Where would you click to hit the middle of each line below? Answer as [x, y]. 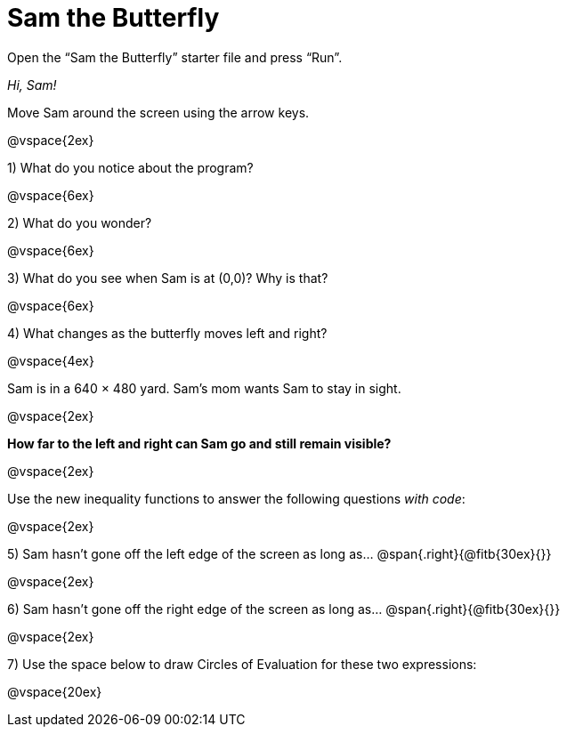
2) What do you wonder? [80, 222]
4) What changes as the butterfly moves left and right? [167, 333]
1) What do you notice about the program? [130, 167]
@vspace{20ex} [55, 691]
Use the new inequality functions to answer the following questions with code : [236, 498]
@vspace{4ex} [51, 360]
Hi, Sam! [32, 85]
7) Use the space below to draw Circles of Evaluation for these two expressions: [242, 664]
